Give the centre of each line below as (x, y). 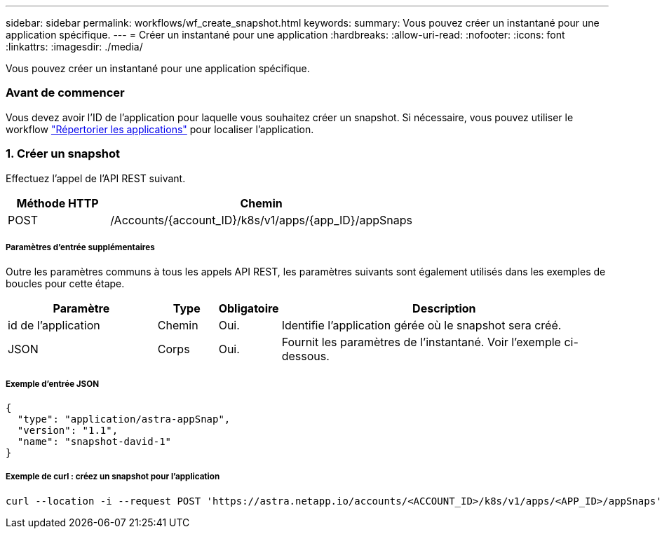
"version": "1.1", (68, 431)
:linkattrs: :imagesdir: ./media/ (74, 47)
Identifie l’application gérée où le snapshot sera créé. (421, 326)
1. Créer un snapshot (63, 154)
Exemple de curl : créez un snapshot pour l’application (113, 477)
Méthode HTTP (58, 203)
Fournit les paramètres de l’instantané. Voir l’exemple (421, 342)
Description (444, 309)
